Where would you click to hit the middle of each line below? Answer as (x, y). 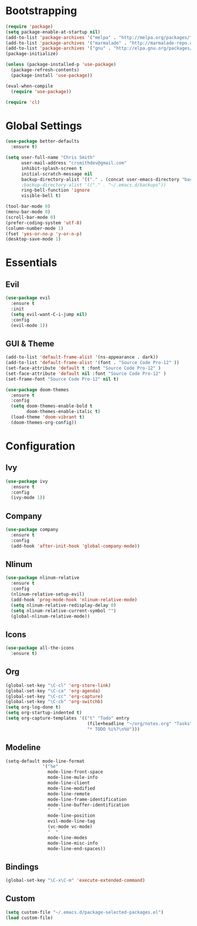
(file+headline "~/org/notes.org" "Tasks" (140, 724)
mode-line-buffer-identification (89, 805)
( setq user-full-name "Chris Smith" (50, 158)
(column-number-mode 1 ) (35, 228)
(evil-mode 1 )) (29, 325)
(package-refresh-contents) (45, 70)
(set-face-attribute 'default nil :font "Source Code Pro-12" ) (86, 374)
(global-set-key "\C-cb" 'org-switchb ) (54, 702)
